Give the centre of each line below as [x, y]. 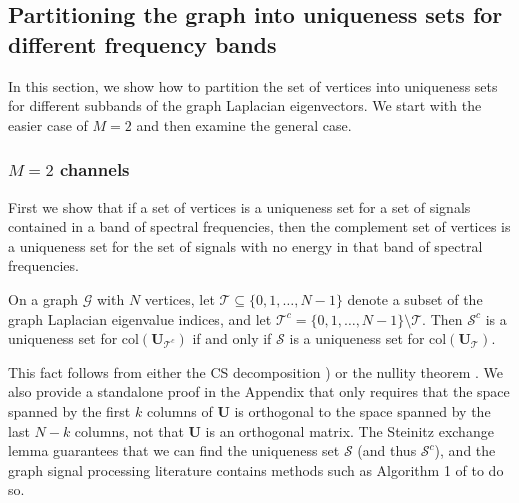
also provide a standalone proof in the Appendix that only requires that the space [259, 391]
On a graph [43, 298]
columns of [179, 410]
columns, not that [129, 430]
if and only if [232, 338]
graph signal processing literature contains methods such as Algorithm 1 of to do [256, 469]
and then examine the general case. [244, 124]
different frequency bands [142, 43]
